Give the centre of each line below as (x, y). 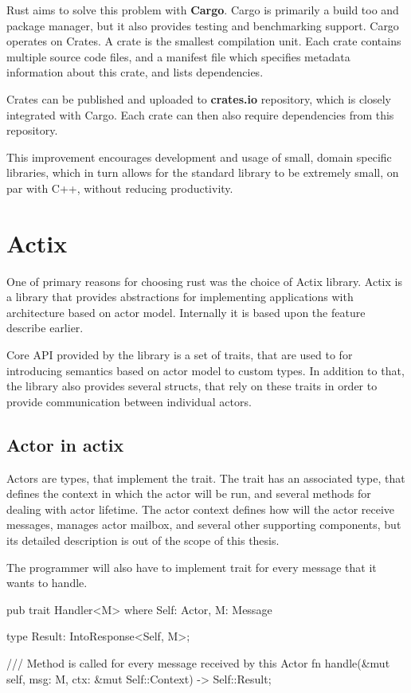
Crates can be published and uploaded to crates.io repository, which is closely (199, 98)
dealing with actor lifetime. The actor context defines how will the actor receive (201, 509)
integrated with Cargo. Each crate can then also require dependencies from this (200, 114)
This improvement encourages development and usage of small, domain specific (199, 157)
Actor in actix (65, 444)
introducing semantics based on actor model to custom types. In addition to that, (205, 370)
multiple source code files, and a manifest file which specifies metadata (178, 56)
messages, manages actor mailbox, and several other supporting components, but (204, 525)
